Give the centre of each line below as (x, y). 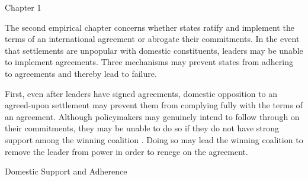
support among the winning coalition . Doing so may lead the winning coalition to (154, 139)
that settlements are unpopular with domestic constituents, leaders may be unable (154, 50)
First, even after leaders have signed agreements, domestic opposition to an (141, 93)
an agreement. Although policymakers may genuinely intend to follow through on (152, 116)
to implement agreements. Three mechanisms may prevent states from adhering (149, 62)
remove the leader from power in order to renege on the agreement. (126, 151)
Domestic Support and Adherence (66, 171)
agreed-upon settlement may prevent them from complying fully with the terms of (154, 105)
